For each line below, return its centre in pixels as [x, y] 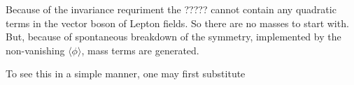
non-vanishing [35, 50]
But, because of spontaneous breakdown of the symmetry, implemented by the [174, 37]
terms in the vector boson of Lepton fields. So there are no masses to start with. [177, 23]
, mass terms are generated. [140, 50]
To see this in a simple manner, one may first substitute [126, 74]
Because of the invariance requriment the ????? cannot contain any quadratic [171, 9]
